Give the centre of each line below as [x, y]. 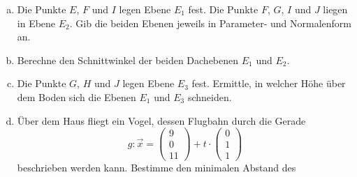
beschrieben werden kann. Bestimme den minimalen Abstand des [156, 168]
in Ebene [36, 23]
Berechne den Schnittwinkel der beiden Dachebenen [128, 60]
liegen [335, 9]
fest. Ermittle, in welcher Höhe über [269, 83]
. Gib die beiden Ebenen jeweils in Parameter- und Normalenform [211, 23]
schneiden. [210, 97]
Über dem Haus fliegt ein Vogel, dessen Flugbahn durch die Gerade [161, 120]
